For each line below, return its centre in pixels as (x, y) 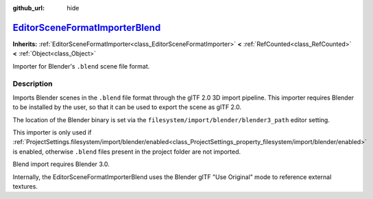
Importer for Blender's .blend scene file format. (81, 66)
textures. (25, 186)
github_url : (28, 8)
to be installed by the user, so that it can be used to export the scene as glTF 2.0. (127, 107)
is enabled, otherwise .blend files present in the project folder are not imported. (127, 152)
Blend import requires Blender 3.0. (61, 164)
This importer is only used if (52, 132)
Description (33, 84)
